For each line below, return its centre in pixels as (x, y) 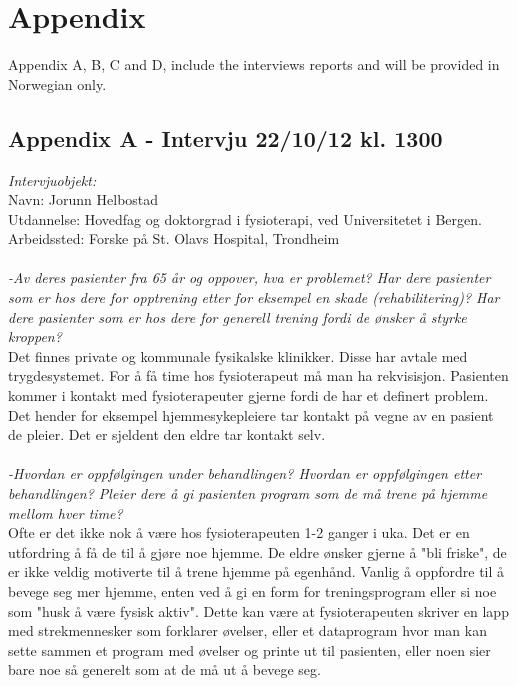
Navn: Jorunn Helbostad (83, 199)
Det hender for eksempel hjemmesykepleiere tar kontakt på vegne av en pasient (251, 414)
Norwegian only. (57, 83)
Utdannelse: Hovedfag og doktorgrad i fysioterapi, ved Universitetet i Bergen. (245, 218)
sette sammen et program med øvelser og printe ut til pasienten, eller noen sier (249, 649)
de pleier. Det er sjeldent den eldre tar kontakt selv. (167, 434)
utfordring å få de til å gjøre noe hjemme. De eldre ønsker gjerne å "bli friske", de (257, 551)
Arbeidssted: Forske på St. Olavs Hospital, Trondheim (174, 238)
